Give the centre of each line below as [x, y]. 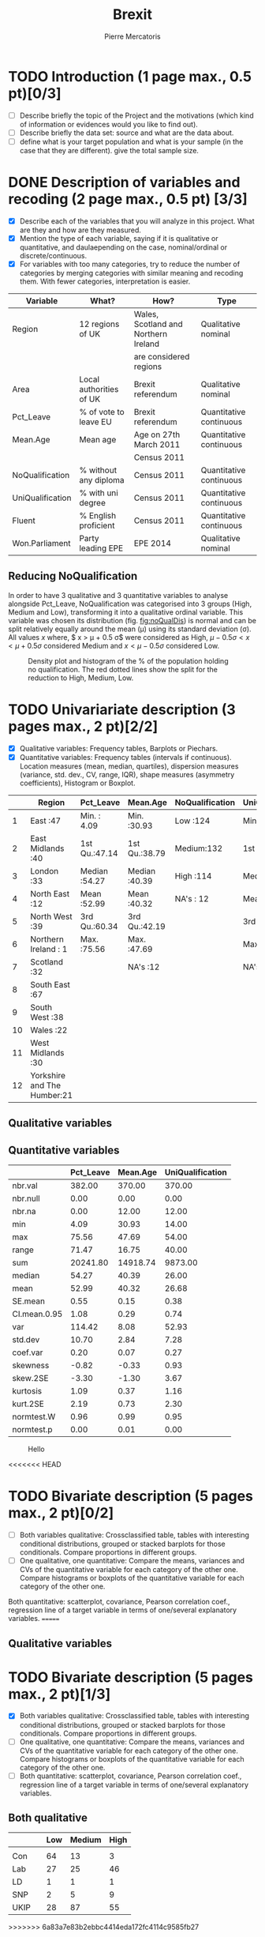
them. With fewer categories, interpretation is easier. [105, 281]
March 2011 [157, 444]
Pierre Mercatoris [132, 36]
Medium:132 [199, 848]
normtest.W [34, 1417]
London [45, 871]
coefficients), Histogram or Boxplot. [77, 783]
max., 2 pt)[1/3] [60, 1694]
